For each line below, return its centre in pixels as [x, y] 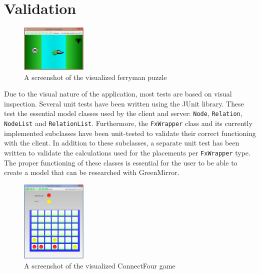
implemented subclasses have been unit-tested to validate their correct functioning [130, 133]
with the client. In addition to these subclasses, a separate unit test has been [122, 143]
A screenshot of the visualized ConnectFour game [100, 265]
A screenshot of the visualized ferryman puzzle [95, 77]
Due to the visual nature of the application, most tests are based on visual [118, 94]
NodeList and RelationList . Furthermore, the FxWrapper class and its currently [128, 123]
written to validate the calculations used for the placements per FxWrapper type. [127, 152]
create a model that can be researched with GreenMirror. [92, 172]
